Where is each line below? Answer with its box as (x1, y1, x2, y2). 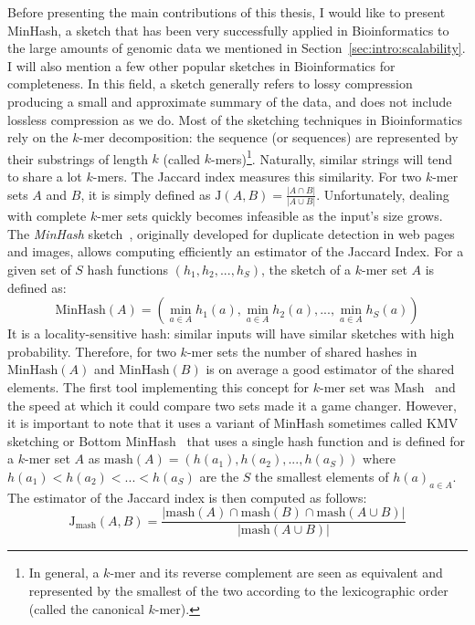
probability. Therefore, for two (7, 341, 176, 360)
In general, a (28, 563, 100, 582)
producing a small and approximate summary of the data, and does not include (7, 91, 452, 110)
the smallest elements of (255, 466, 389, 485)
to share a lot (7, 167, 82, 185)
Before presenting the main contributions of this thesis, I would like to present (7, 3, 446, 21)
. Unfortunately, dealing (316, 184, 449, 203)
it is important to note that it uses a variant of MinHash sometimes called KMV (7, 413, 459, 432)
